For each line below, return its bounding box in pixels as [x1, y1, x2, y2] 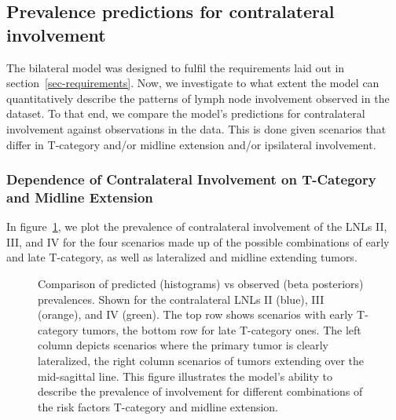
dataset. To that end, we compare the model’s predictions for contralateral [6, 105, 365, 122]
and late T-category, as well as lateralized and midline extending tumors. [6, 249, 357, 265]
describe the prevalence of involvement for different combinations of [38, 383, 363, 400]
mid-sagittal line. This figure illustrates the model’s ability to [38, 367, 332, 384]
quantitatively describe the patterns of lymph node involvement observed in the [6, 89, 390, 106]
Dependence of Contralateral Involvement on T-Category [6, 170, 376, 189]
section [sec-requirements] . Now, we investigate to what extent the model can [6, 75, 379, 91]
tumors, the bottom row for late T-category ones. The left [82, 321, 361, 338]
